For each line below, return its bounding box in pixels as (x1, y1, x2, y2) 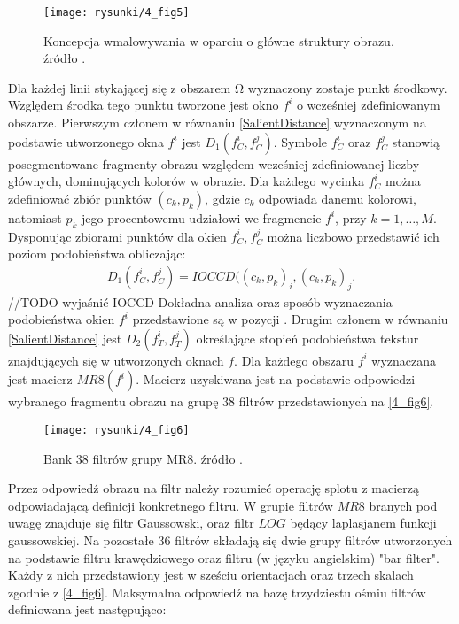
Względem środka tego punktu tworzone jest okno (8, 96, 279, 114)
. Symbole (273, 132, 328, 150)
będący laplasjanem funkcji (290, 513, 437, 532)
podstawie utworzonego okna (8, 132, 164, 150)
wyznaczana (371, 351, 437, 369)
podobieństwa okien (8, 310, 115, 328)
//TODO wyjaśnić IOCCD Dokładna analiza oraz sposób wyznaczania (8, 292, 393, 311)
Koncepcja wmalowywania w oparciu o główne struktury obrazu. (43, 31, 394, 50)
